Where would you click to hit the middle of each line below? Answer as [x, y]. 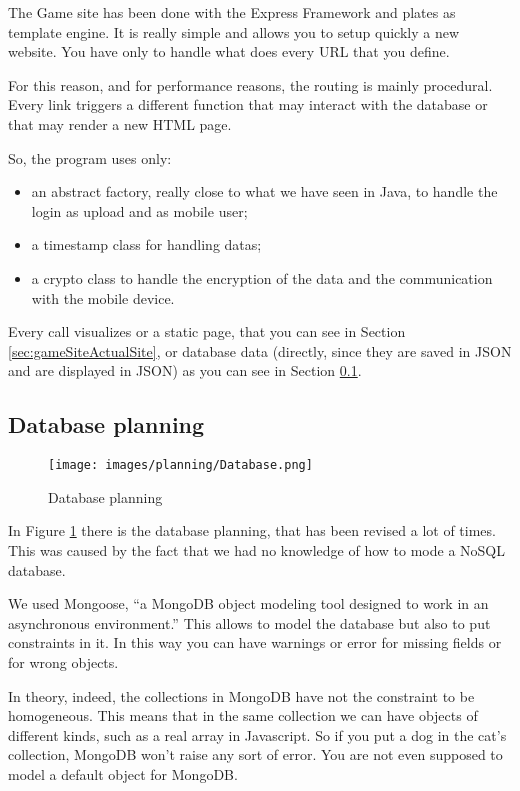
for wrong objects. [63, 661]
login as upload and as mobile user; [139, 210]
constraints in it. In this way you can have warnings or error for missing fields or [255, 642]
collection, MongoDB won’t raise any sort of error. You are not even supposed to [255, 754]
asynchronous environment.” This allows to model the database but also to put [249, 622]
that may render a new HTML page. [120, 123]
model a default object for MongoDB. [123, 773]
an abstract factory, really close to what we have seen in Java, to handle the [264, 191]
